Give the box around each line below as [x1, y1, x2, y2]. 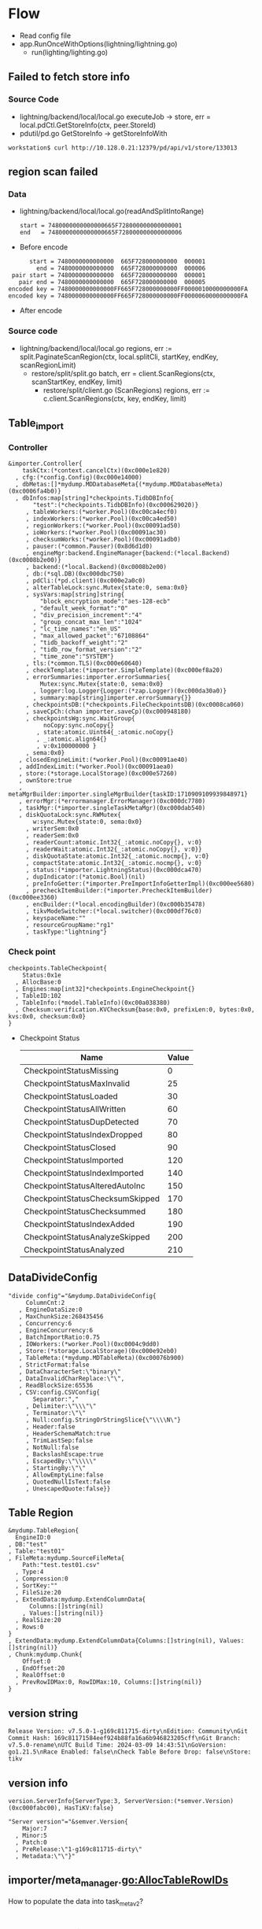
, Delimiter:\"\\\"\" [25, 1402, 97, 1410]
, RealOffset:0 [15, 1672, 65, 1680]
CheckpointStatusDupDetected [23, 1116, 139, 1127]
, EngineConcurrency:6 [18, 1326, 93, 1334]
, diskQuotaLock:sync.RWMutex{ [18, 811, 122, 819]
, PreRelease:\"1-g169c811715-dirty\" [15, 1846, 143, 1853]
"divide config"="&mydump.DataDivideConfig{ [8, 1292, 157, 1299]
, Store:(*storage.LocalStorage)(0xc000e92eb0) [18, 1347, 178, 1354]
